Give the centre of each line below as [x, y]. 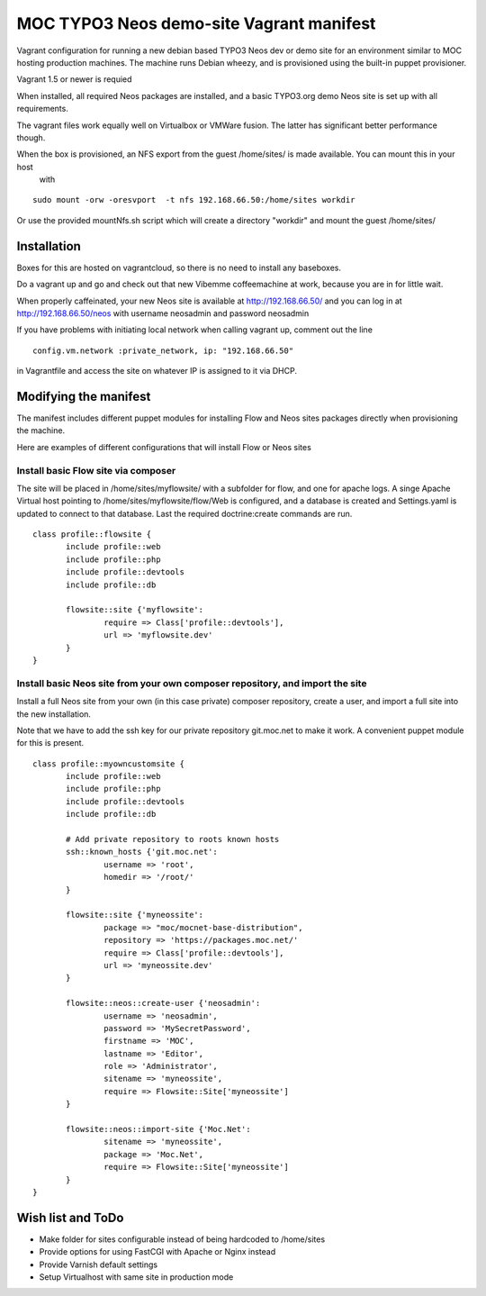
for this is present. [50, 743]
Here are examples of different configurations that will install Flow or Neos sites [164, 447]
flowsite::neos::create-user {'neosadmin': [163, 1003]
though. [31, 137]
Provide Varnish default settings [98, 1264]
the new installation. [54, 714]
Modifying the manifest [84, 396]
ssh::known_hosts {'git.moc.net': [142, 852]
